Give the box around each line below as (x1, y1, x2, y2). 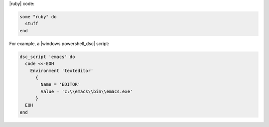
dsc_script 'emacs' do (19, 54, 75, 60)
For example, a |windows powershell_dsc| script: (9, 40, 110, 47)
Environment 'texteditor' (30, 67, 94, 73)
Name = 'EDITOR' (40, 82, 81, 87)
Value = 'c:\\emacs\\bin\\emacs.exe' (40, 88, 133, 94)
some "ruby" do (19, 14, 57, 19)
